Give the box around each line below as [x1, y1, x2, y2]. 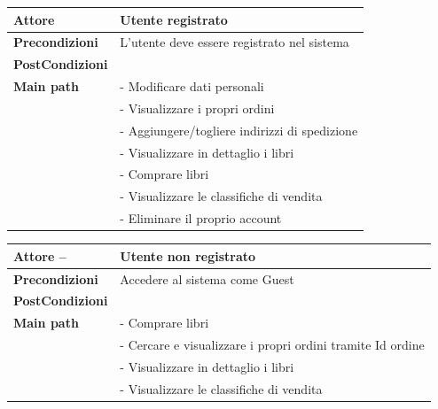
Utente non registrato [120, 246, 256, 265]
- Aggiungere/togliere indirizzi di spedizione [120, 120, 358, 139]
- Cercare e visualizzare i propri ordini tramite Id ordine [120, 336, 425, 354]
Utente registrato [120, 10, 228, 28]
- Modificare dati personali [120, 77, 264, 96]
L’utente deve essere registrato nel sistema [120, 33, 349, 51]
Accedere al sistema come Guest [120, 269, 294, 288]
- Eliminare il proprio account [120, 209, 282, 228]
